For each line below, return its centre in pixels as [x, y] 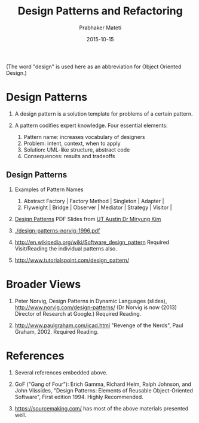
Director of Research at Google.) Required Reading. [78, 313]
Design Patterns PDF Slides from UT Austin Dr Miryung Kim [88, 219]
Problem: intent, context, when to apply [72, 143]
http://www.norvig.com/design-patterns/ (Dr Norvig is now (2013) [96, 307]
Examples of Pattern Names [49, 189]
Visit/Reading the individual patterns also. [66, 248]
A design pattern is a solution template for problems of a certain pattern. [104, 114]
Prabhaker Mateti [100, 28]
